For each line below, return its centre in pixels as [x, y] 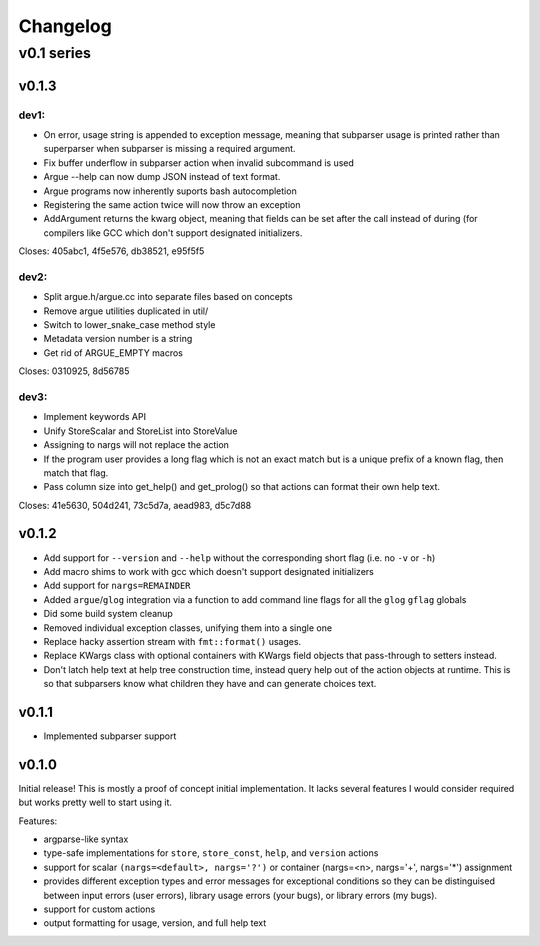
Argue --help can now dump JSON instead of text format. [162, 177]
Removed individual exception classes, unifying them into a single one [188, 627]
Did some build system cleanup [108, 614]
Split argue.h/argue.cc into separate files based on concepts [168, 297]
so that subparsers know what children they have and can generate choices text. [210, 684]
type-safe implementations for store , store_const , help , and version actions [211, 853]
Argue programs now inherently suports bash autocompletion [170, 191]
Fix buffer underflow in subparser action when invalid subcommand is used [199, 162]
